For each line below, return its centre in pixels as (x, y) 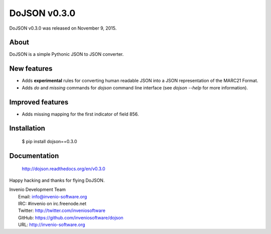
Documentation (34, 156)
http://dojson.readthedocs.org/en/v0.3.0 (63, 169)
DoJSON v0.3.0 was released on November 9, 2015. (63, 28)
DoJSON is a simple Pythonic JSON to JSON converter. (66, 54)
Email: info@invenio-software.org (53, 196)
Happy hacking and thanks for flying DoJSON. (57, 180)
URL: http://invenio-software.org (52, 225)
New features (31, 69)
